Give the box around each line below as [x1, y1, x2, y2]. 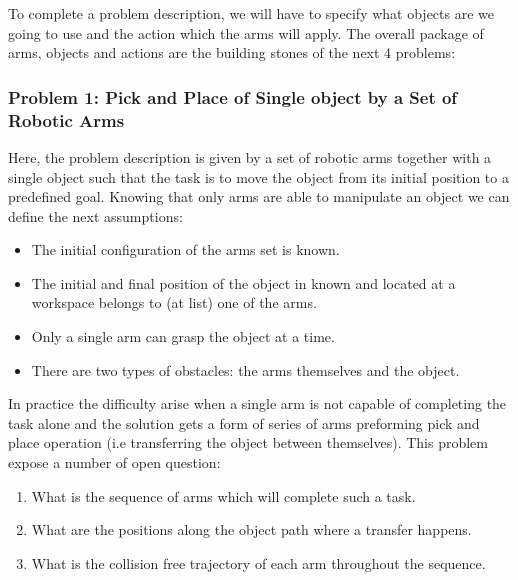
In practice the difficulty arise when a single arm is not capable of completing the [8, 393, 507, 414]
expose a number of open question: [8, 452, 221, 473]
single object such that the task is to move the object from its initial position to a [8, 166, 509, 187]
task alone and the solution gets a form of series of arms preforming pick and [8, 412, 480, 433]
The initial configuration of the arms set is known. [31, 239, 340, 260]
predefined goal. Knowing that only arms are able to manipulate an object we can [8, 186, 510, 207]
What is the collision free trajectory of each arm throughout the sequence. [31, 552, 486, 573]
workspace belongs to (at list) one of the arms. [31, 292, 317, 313]
